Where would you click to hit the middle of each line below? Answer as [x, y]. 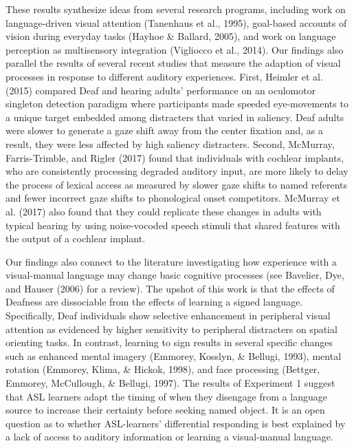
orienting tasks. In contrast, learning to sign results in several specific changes [169, 342]
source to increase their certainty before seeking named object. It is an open [165, 410]
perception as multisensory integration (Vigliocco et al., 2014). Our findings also [175, 49]
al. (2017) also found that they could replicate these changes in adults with [164, 211]
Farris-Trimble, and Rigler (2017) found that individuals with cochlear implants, [175, 157]
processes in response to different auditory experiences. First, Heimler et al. [164, 76]
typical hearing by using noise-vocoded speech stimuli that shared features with [173, 225]
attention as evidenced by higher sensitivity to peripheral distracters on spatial [172, 329]
